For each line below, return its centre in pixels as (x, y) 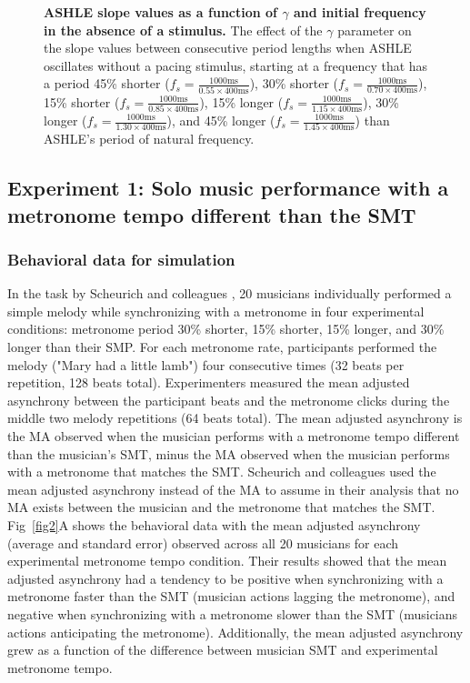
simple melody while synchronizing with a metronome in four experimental (216, 311)
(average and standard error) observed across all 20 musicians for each (203, 542)
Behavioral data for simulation (121, 259)
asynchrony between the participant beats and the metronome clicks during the (229, 400)
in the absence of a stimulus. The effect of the (183, 30)
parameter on (375, 30)
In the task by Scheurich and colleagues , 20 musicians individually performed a (230, 293)
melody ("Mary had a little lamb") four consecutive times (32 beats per (206, 364)
